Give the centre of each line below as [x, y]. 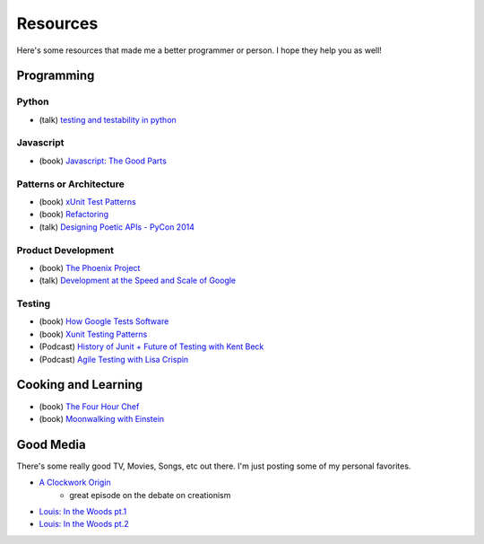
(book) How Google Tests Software [104, 321]
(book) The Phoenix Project [90, 268]
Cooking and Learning [80, 385]
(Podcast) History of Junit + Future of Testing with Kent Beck [151, 347]
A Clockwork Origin [75, 483]
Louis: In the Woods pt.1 [83, 511]
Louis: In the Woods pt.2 [84, 524]
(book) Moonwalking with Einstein [102, 418]
